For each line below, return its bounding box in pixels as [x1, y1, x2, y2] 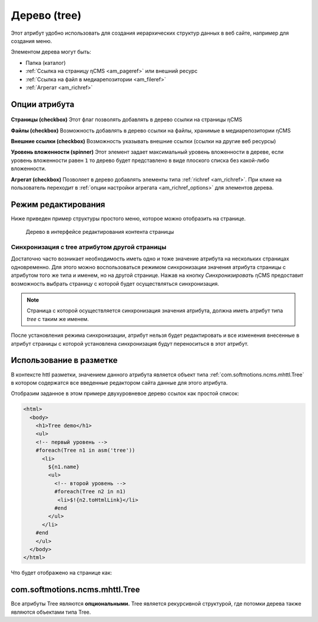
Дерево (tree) [11, 9, 82, 22]
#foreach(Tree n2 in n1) [54, 488, 126, 495]
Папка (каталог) [25, 59, 66, 66]
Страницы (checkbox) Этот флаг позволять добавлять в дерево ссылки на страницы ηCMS [11, 116, 243, 123]
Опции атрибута [11, 99, 75, 109]
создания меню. [11, 37, 52, 44]
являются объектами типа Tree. [11, 608, 91, 616]
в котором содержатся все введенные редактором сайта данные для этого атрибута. [11, 379, 228, 386]
